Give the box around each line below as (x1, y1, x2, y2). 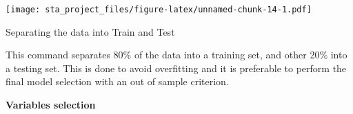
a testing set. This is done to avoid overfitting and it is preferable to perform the (6, 60, 347, 75)
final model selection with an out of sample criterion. (6, 74, 229, 89)
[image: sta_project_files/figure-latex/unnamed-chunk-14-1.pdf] (6, 5, 312, 14)
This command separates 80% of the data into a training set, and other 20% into (6, 47, 347, 62)
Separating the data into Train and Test (6, 24, 175, 38)
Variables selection (6, 98, 96, 112)
